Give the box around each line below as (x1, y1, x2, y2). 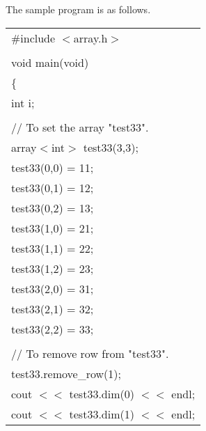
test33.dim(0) (69, 385, 134, 402)
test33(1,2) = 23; (11, 260, 94, 276)
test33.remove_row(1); (11, 365, 121, 382)
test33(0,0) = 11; (11, 159, 94, 175)
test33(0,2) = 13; (11, 199, 94, 216)
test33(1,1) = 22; (11, 240, 94, 256)
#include (11, 29, 56, 46)
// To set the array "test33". (11, 118, 149, 135)
